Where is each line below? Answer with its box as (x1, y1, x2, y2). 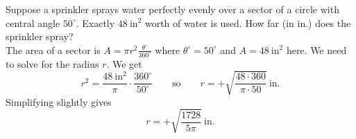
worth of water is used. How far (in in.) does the (144, 15, 351, 30)
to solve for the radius (6, 56, 99, 71)
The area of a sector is (6, 42, 101, 57)
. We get (106, 56, 142, 71)
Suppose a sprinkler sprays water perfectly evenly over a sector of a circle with (6, 2, 339, 16)
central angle (6, 15, 60, 30)
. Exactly (76, 15, 115, 30)
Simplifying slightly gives (6, 94, 112, 109)
